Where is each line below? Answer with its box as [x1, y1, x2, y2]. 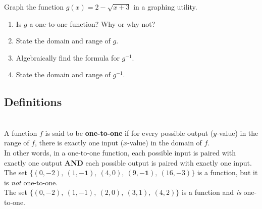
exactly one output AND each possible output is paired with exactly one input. [4, 157, 252, 168]
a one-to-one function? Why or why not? [29, 18, 155, 29]
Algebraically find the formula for [16, 52, 120, 63]
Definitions [4, 94, 62, 110]
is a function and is [181, 187, 241, 197]
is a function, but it [197, 167, 258, 178]
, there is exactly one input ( [34, 137, 124, 148]
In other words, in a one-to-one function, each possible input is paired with [4, 147, 236, 158]
